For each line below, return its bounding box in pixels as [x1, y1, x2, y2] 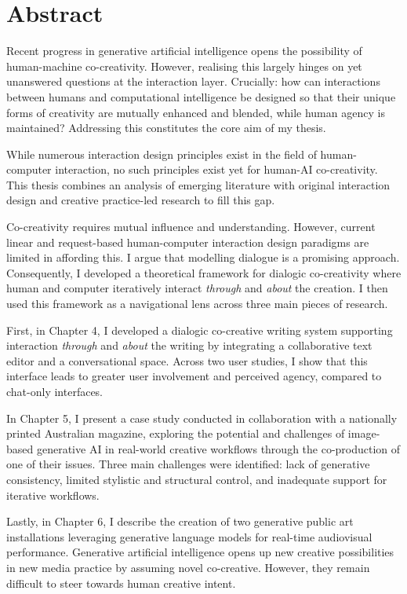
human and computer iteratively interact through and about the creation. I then [6, 280, 388, 296]
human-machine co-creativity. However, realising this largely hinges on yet [6, 57, 362, 74]
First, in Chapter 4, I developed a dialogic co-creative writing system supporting [6, 321, 393, 338]
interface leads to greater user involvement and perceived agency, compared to [6, 368, 382, 384]
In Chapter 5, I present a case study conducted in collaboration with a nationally [6, 409, 398, 426]
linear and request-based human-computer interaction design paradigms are [6, 233, 369, 250]
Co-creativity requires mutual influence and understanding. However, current [6, 218, 376, 235]
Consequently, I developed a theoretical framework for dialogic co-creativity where [6, 264, 402, 280]
